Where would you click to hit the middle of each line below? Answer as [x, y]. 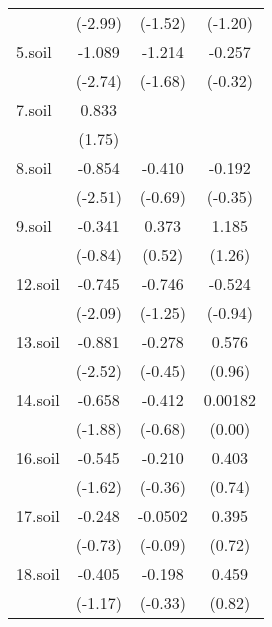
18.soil [38, 573]
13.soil [38, 341]
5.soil [34, 51]
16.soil [38, 457]
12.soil [38, 283]
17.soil [38, 515]
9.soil [34, 225]
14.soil [38, 399]
